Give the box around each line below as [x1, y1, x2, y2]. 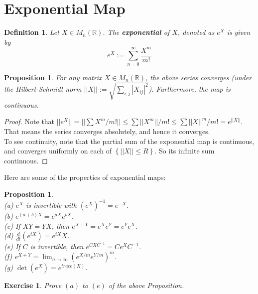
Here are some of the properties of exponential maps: [4, 172, 166, 182]
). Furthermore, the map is [148, 84, 231, 94]
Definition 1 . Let [4, 27, 59, 37]
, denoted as [177, 27, 215, 37]
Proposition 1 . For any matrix [4, 72, 102, 82]
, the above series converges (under [145, 72, 252, 82]
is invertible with [26, 200, 77, 210]
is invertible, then [30, 241, 84, 252]
